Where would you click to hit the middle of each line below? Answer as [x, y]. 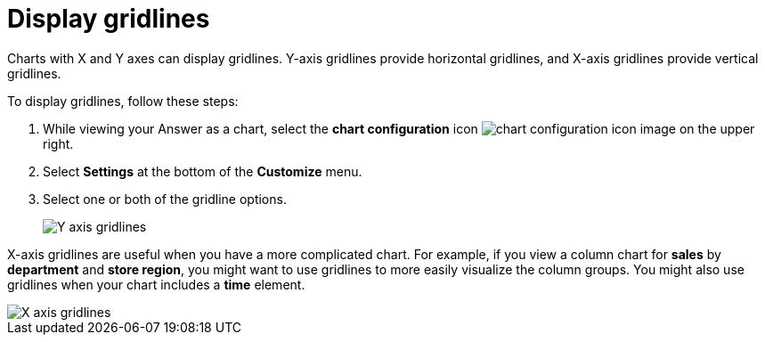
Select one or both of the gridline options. [165, 199]
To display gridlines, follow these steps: [123, 101]
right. [58, 143]
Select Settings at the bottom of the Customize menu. [203, 171]
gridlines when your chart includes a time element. [156, 284]
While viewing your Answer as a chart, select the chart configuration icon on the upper [399, 128]
